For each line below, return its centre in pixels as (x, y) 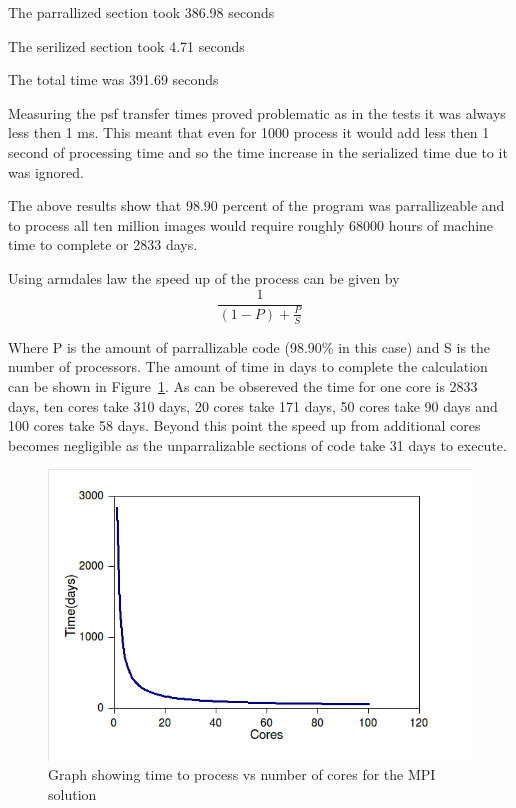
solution (72, 793)
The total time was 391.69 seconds (113, 79)
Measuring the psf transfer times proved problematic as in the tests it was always (257, 112)
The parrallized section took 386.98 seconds (141, 12)
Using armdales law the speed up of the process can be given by (204, 277)
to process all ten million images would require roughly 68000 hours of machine (251, 224)
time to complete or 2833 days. (103, 244)
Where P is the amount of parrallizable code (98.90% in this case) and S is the (249, 346)
